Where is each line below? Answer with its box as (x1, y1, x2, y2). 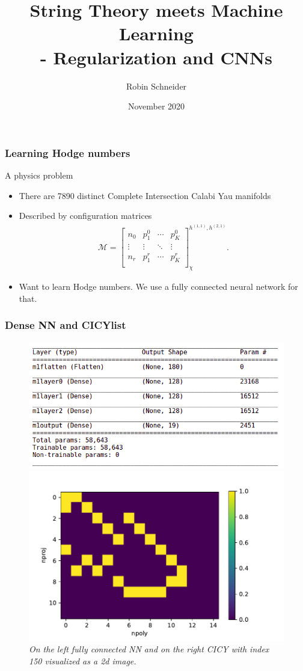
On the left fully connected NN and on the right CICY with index (29, 643, 269, 655)
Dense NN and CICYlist (5, 317, 126, 332)
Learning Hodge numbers (5, 145, 130, 160)
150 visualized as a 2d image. (29, 655, 136, 667)
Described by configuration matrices (19, 209, 152, 222)
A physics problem (5, 168, 73, 181)
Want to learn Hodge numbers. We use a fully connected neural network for (19, 280, 298, 293)
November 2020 (127, 100, 185, 112)
